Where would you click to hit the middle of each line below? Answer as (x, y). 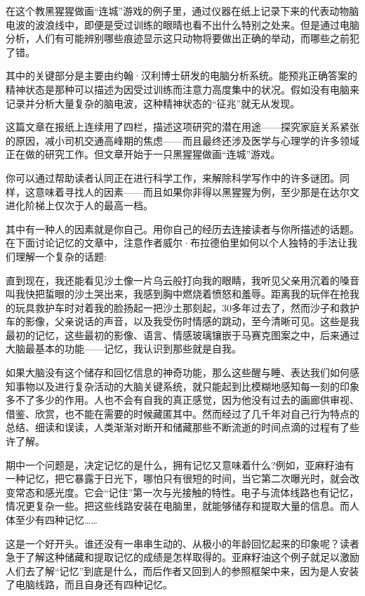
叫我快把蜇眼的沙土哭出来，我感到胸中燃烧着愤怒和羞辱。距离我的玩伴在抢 (178, 294)
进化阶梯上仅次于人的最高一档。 (79, 205)
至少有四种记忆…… (56, 519)
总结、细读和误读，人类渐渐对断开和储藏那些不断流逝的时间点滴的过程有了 (178, 427)
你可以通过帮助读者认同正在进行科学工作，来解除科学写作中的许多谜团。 (173, 177)
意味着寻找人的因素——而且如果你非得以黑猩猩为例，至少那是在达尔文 (197, 191)
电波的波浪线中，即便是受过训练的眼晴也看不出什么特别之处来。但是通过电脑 (182, 24)
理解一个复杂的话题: (61, 256)
